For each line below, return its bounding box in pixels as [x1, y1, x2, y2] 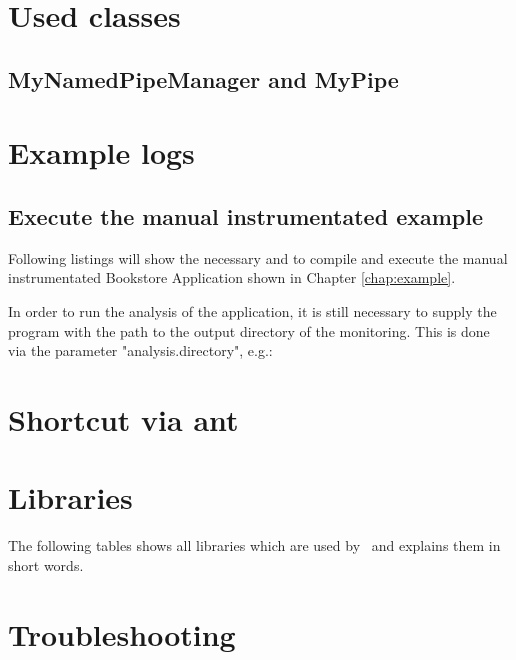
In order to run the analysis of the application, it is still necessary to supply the [8, 300, 497, 321]
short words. [8, 554, 84, 575]
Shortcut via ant [8, 398, 239, 439]
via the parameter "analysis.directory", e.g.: [8, 340, 273, 361]
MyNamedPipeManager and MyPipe [8, 63, 399, 94]
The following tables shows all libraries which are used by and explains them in [8, 535, 501, 556]
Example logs [8, 132, 195, 173]
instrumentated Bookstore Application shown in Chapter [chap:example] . [8, 267, 456, 288]
